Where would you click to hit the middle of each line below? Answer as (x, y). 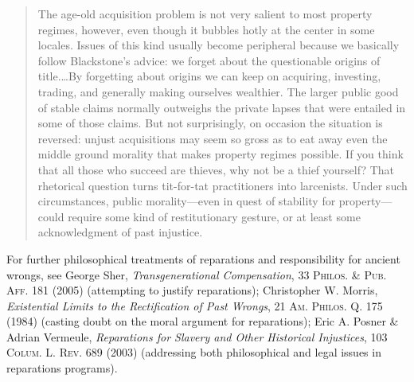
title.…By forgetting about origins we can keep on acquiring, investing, (209, 76)
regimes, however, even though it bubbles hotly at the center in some (206, 29)
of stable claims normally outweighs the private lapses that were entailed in (222, 107)
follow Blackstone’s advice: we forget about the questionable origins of (209, 60)
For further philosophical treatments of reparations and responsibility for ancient (203, 258)
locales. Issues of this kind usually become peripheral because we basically (219, 45)
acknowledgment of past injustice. (120, 232)
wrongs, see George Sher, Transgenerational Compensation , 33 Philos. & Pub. (197, 274)
